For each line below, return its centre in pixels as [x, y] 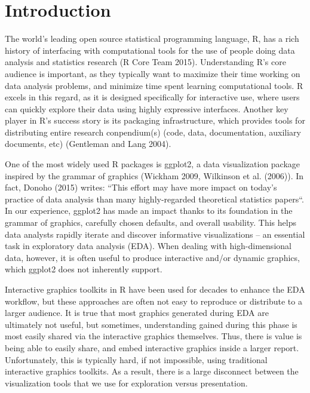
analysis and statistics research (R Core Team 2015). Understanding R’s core [145, 62]
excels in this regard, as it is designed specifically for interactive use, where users [152, 97]
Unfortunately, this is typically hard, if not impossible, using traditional [136, 359]
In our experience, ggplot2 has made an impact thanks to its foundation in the [149, 211]
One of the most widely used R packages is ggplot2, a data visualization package [153, 164]
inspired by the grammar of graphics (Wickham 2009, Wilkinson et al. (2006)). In [154, 175]
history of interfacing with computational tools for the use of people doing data [150, 50]
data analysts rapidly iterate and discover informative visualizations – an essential [155, 234]
